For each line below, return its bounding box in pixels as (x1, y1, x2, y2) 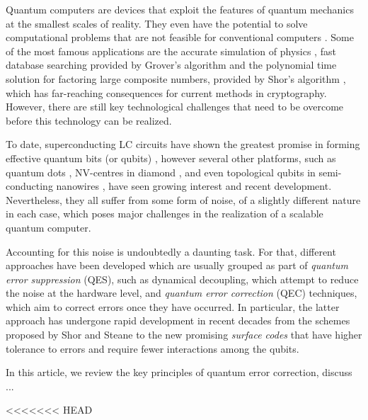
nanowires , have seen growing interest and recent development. (56, 178, 332, 193)
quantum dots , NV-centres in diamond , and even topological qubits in (6, 164, 316, 179)
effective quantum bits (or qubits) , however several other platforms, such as (6, 150, 336, 165)
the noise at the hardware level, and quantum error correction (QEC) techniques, (6, 285, 357, 300)
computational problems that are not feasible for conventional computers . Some (6, 30, 354, 45)
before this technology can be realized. (6, 113, 172, 127)
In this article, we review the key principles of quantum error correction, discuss (6, 365, 352, 380)
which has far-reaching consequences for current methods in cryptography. (6, 85, 327, 100)
